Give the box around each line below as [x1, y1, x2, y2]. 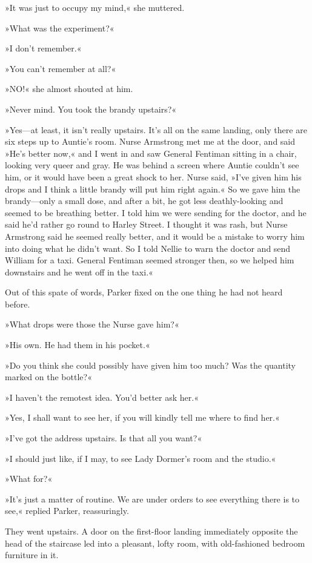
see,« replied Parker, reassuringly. [5, 504, 129, 517]
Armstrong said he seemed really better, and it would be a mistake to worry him [5, 229, 305, 242]
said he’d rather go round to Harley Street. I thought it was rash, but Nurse [5, 218, 288, 231]
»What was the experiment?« [5, 21, 115, 34]
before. [5, 297, 30, 310]
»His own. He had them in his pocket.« [5, 338, 150, 351]
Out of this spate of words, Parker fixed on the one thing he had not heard [5, 286, 283, 298]
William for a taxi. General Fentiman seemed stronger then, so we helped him [5, 254, 294, 266]
